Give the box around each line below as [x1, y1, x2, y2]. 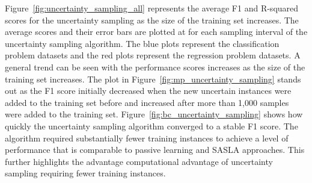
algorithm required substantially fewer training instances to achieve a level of [5, 131, 289, 144]
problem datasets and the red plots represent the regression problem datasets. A [5, 49, 301, 61]
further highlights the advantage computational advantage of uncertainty [5, 155, 273, 167]
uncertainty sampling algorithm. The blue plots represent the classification [5, 37, 280, 49]
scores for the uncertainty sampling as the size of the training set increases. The [5, 13, 299, 26]
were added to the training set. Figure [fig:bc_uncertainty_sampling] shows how [5, 108, 303, 120]
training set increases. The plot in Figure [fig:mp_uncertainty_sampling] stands [5, 72, 301, 85]
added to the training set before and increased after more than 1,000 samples [5, 96, 289, 108]
